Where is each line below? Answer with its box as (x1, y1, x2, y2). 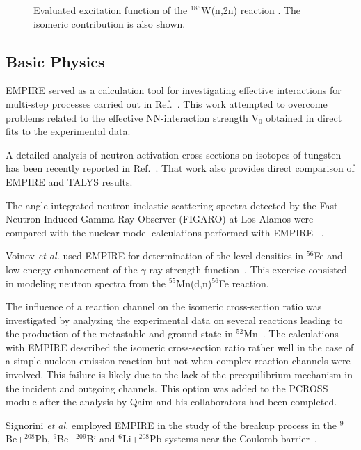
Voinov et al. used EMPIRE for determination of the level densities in (6, 248, 304, 263)
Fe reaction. (218, 275, 269, 290)
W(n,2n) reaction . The (201, 3, 301, 17)
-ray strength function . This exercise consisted (145, 262, 347, 276)
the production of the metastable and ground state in (6, 326, 233, 341)
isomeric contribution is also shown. (33, 16, 186, 31)
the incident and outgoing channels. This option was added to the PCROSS (6, 380, 328, 395)
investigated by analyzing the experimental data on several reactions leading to (6, 312, 343, 327)
